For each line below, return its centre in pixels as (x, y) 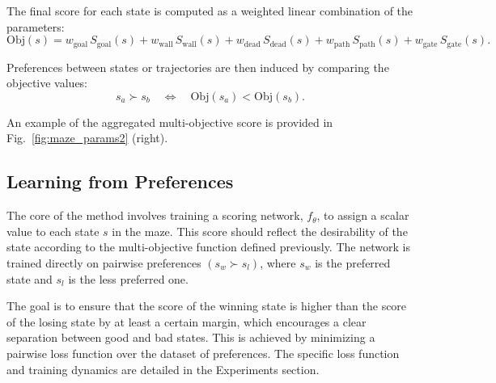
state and (30, 278)
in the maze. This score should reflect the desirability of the (260, 231)
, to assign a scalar (363, 215)
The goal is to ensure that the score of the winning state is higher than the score (207, 306)
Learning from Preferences (120, 181)
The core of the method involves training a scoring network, (155, 215)
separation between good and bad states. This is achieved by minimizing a (191, 337)
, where (278, 263)
